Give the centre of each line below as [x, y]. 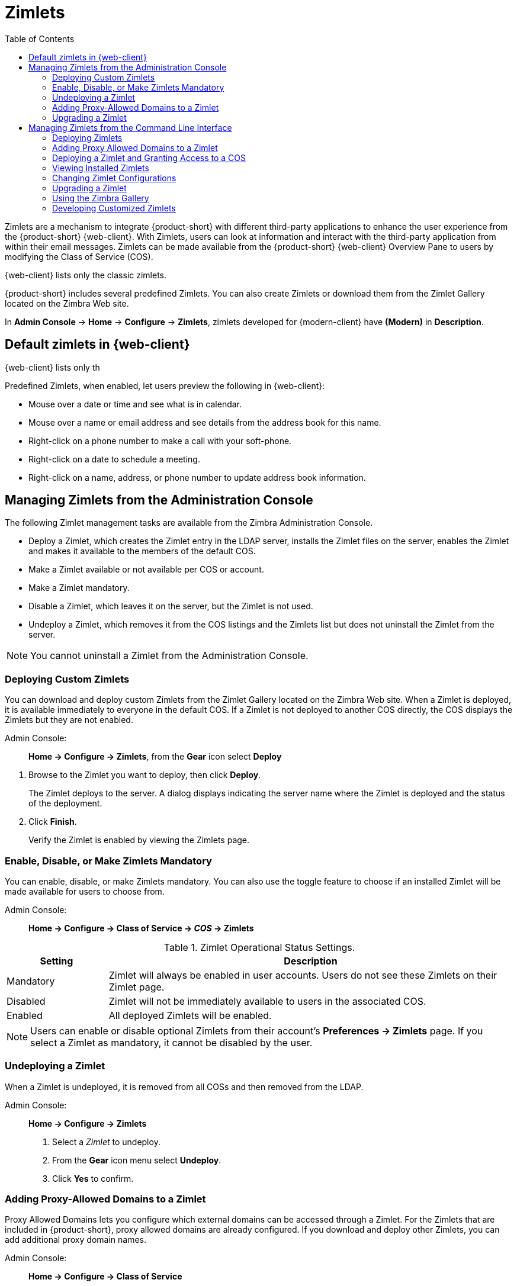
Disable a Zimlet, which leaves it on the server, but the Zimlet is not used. [171, 606]
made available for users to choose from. [85, 891]
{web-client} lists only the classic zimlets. [86, 275]
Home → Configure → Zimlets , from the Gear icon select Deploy [155, 757]
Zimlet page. [137, 987]
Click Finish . [53, 822]
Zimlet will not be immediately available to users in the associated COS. [267, 1001]
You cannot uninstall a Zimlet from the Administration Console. [169, 656]
